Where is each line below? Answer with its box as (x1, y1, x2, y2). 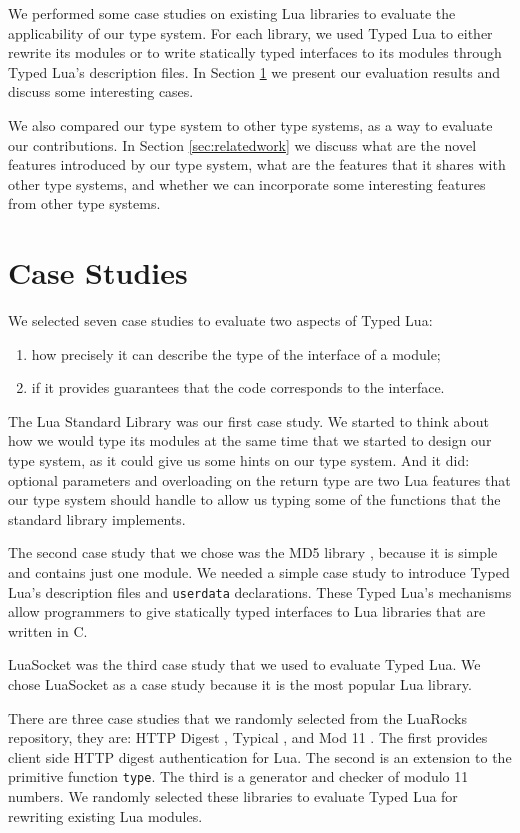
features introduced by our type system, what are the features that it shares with (8, 154, 506, 175)
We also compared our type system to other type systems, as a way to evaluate (8, 114, 493, 135)
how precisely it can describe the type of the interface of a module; (31, 343, 441, 364)
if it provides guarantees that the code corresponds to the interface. (31, 377, 445, 398)
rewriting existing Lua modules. (8, 805, 203, 826)
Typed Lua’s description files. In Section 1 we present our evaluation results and (8, 61, 500, 82)
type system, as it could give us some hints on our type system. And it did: (8, 450, 470, 471)
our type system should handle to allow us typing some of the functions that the (8, 489, 501, 510)
